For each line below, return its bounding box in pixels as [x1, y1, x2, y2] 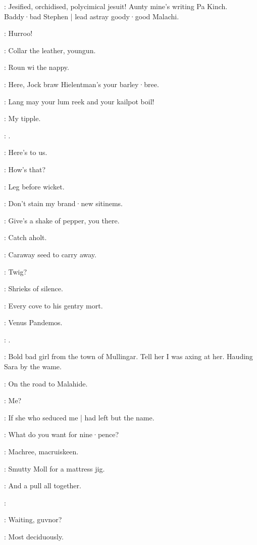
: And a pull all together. [4, 480, 81, 491]
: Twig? [4, 266, 27, 277]
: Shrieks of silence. [4, 283, 63, 294]
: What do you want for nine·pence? [4, 429, 119, 440]
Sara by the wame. [4, 361, 62, 372]
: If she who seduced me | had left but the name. [4, 412, 155, 422]
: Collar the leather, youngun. [4, 45, 96, 55]
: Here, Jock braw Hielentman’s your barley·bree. [4, 79, 159, 89]
